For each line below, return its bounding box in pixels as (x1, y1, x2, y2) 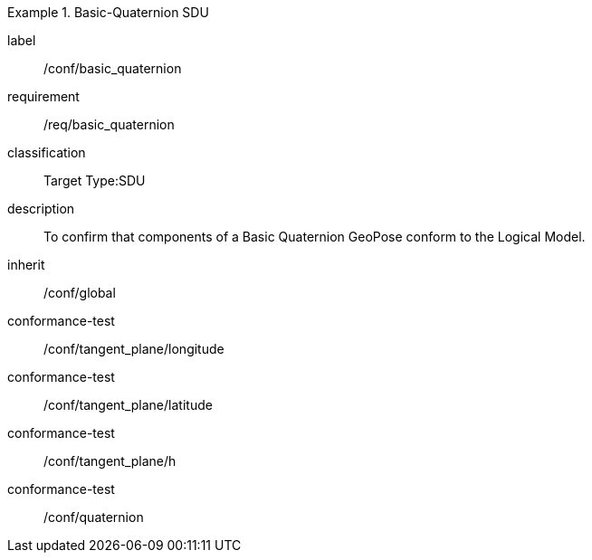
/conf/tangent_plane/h (43, 453, 177, 469)
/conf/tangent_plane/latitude (43, 397, 213, 413)
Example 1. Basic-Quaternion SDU (7, 5, 209, 20)
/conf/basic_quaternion (43, 61, 182, 76)
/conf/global (43, 285, 116, 300)
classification (7, 145, 86, 160)
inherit (7, 257, 45, 272)
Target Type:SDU (43, 173, 146, 188)
